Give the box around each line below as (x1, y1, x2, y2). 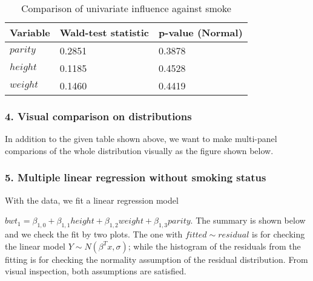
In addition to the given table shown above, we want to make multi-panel (5, 132, 277, 145)
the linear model (5, 239, 65, 252)
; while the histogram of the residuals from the (128, 239, 301, 252)
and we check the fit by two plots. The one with (5, 228, 183, 241)
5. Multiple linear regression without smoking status (5, 170, 266, 185)
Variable (10, 25, 50, 39)
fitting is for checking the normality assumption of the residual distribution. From (5, 253, 308, 265)
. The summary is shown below (190, 214, 306, 227)
